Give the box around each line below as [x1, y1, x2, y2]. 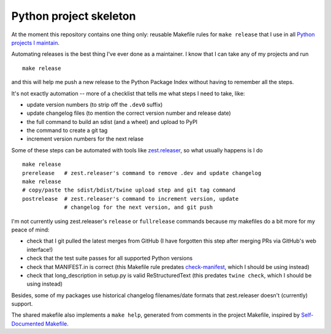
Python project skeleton [11, 9, 136, 23]
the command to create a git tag [26, 126, 108, 134]
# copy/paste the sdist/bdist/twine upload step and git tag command [22, 187, 236, 193]
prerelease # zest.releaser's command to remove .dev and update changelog [22, 169, 262, 176]
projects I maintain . [11, 39, 60, 46]
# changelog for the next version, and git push [64, 204, 213, 211]
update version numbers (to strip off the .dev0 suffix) [26, 101, 163, 108]
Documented [11, 320, 44, 327]
